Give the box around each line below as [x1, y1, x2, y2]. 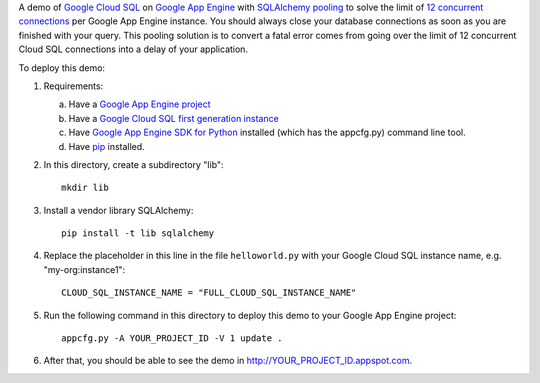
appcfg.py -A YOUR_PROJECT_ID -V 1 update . [61, 333, 284, 344]
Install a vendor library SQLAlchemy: [43, 204, 194, 216]
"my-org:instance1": [43, 263, 126, 275]
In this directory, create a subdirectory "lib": [43, 158, 224, 170]
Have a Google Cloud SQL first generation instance [68, 112, 279, 124]
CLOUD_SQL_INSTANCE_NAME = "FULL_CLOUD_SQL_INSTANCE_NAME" [61, 287, 357, 299]
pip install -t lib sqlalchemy [61, 228, 215, 239]
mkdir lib [61, 182, 109, 194]
